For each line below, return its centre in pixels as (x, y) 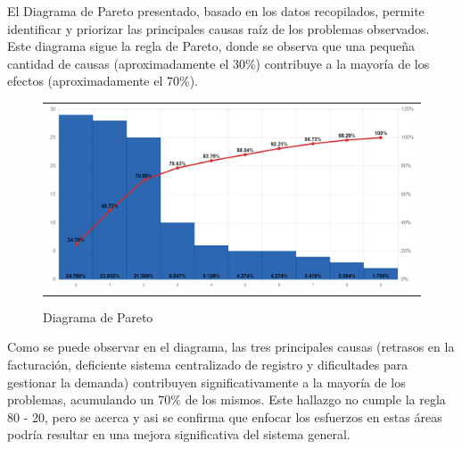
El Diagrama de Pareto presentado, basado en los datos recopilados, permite (216, 11)
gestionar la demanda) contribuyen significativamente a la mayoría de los (206, 382)
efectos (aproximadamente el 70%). (103, 81)
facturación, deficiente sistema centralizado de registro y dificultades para (208, 364)
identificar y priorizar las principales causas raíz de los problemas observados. (219, 28)
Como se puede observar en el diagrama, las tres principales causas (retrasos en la (231, 347)
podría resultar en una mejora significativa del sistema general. (179, 434)
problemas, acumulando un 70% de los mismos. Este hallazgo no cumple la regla (227, 399)
